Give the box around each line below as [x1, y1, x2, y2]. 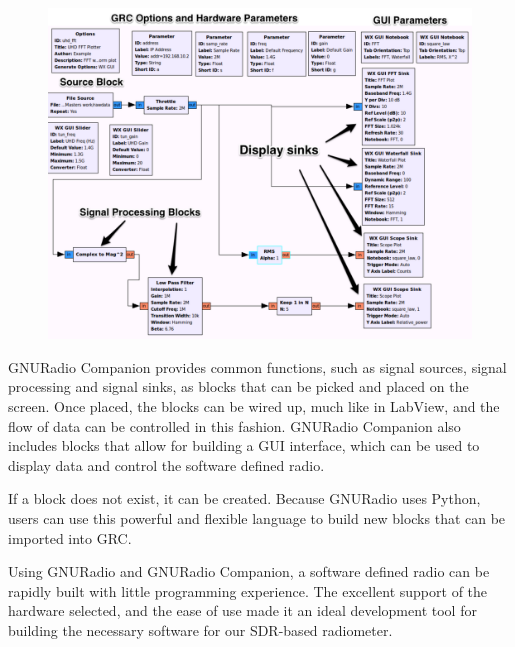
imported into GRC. [8, 527, 132, 548]
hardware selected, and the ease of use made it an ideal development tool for [8, 600, 477, 621]
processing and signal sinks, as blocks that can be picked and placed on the [8, 376, 469, 397]
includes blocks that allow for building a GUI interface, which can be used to [8, 435, 480, 456]
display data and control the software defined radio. [8, 454, 325, 475]
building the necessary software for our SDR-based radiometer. [8, 619, 393, 640]
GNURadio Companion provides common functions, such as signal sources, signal [8, 356, 507, 377]
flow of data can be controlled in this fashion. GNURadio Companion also [8, 415, 461, 436]
